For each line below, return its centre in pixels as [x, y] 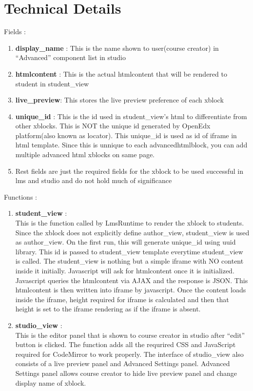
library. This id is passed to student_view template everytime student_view [129, 251]
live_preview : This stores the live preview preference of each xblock [119, 100]
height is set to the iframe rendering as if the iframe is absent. [108, 309]
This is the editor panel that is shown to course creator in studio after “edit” [130, 335]
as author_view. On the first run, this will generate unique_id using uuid [126, 242]
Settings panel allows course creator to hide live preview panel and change [126, 373]
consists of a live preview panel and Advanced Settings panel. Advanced [123, 363]
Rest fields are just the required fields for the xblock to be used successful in [129, 171]
